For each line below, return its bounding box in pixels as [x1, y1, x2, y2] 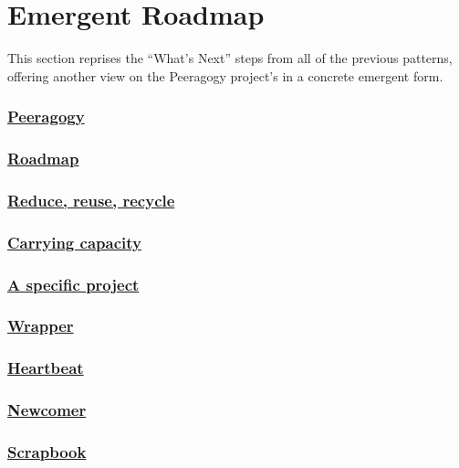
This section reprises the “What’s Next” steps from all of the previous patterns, [7, 48, 453, 68]
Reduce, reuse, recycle [7, 188, 175, 211]
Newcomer [7, 399, 87, 421]
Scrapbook [7, 440, 87, 463]
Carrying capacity [7, 230, 141, 253]
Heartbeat [7, 356, 84, 379]
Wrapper [7, 314, 74, 337]
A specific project [7, 272, 140, 295]
